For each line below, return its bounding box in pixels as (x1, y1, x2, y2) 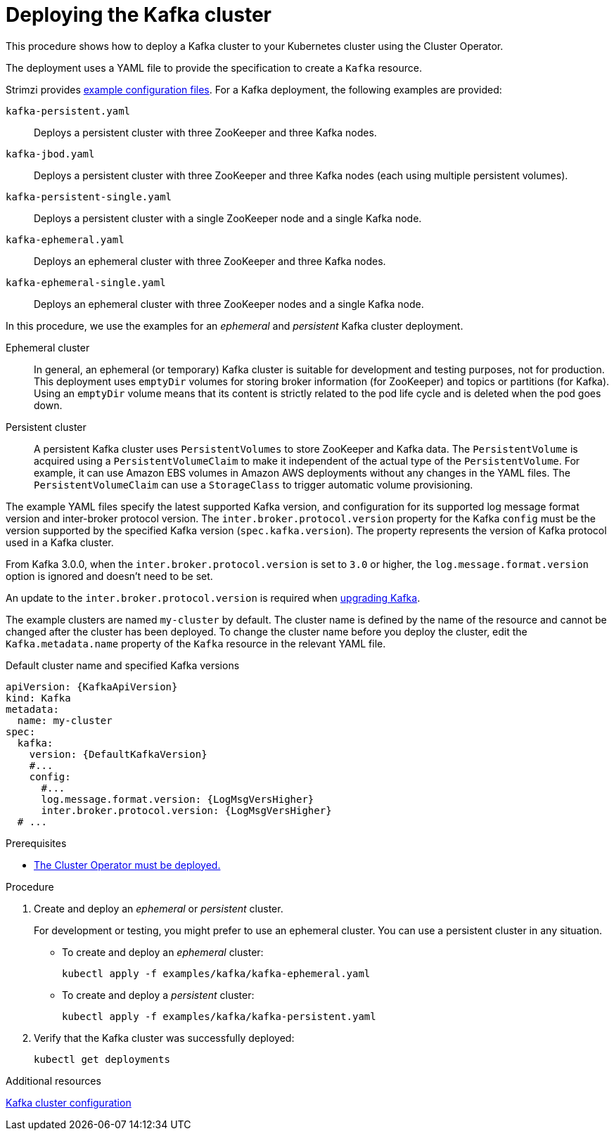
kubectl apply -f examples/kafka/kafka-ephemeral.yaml (62, 967, 371, 979)
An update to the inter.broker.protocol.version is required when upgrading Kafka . (6, 591, 421, 604)
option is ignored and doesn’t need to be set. (6, 569, 213, 582)
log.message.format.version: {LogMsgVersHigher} (41, 793, 314, 805)
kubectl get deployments (34, 1053, 170, 1065)
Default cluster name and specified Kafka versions (6, 659, 240, 671)
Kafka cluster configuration (6, 1096, 132, 1109)
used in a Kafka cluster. (6, 536, 114, 548)
